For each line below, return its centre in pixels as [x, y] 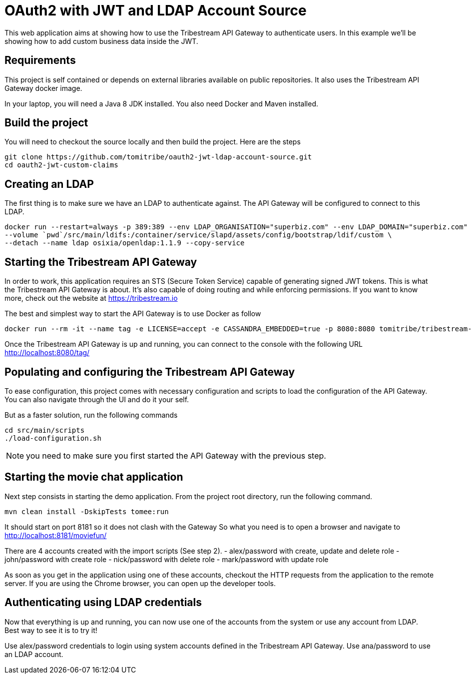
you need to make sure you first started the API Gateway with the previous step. [176, 455]
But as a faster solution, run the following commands [91, 415]
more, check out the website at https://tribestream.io [91, 298]
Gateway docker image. [43, 88]
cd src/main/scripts [45, 430]
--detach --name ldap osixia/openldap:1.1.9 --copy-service [125, 243]
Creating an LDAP [49, 184]
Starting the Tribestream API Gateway [101, 262]
